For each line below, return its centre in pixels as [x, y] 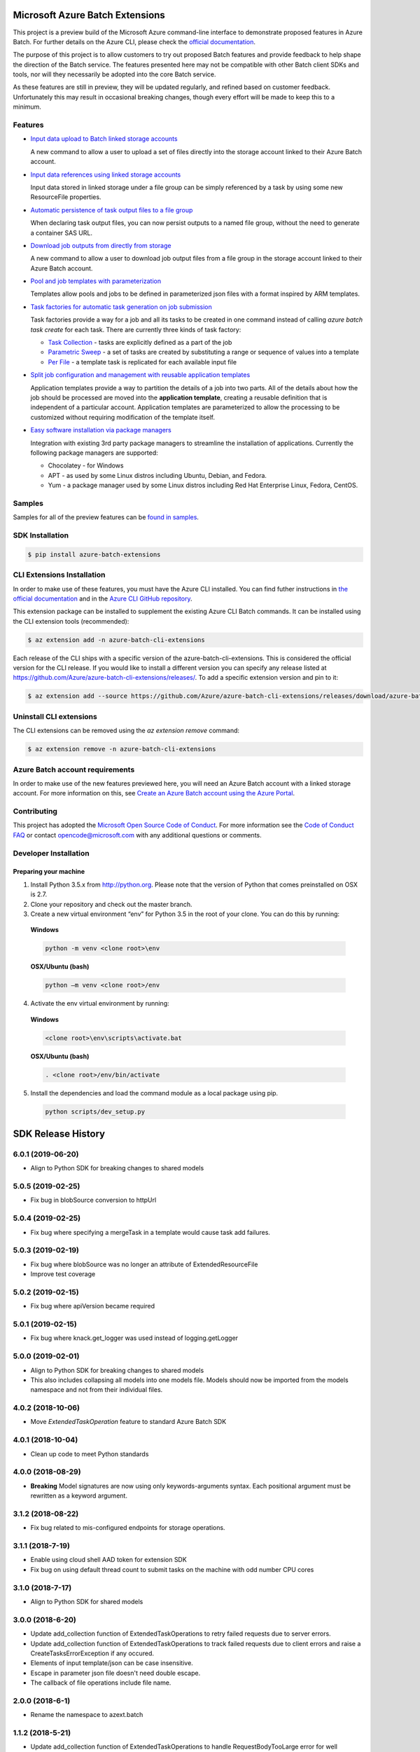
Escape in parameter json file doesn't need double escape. [115, 1673]
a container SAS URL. [61, 233]
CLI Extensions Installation [59, 575]
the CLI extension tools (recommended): [71, 621]
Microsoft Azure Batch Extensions [89, 15]
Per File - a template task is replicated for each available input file [142, 362]
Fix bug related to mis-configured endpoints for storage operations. [128, 1528]
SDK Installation [41, 535]
